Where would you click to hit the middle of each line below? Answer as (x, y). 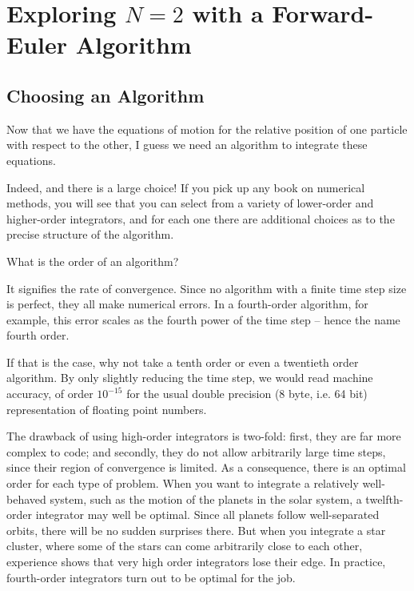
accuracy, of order (50, 394)
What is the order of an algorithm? (93, 261)
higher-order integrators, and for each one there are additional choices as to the (201, 218)
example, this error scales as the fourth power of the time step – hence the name (203, 319)
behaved (26, 499)
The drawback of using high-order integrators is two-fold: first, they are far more (204, 436)
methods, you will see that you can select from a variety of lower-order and (190, 203)
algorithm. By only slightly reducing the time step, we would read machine (190, 378)
